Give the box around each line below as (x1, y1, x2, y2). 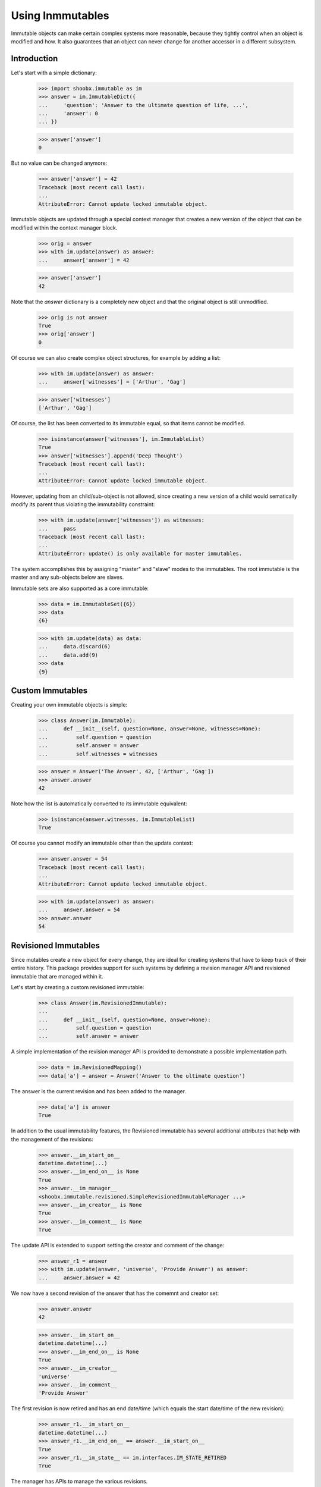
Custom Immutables (11, 686, 88, 695)
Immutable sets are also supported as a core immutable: (11, 585, 149, 592)
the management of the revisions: (11, 1135, 93, 1143)
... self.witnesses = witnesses (38, 750, 158, 757)
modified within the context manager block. (11, 224, 118, 231)
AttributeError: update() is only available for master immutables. (38, 550, 243, 557)
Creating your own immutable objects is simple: (11, 701, 128, 708)
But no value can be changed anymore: (11, 159, 108, 167)
